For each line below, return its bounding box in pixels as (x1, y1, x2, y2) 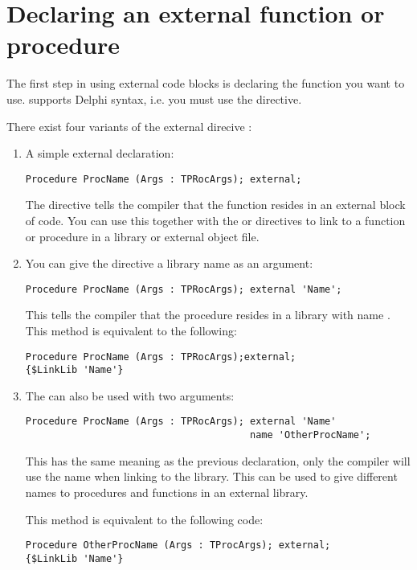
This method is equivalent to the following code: (25, 511, 264, 527)
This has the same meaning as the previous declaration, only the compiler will (25, 452, 411, 469)
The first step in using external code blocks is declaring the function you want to (6, 75, 405, 92)
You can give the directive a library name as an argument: (25, 255, 313, 272)
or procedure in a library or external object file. (25, 228, 260, 244)
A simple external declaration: (25, 145, 174, 162)
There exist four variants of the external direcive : (6, 117, 252, 134)
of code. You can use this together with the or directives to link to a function (25, 211, 406, 228)
